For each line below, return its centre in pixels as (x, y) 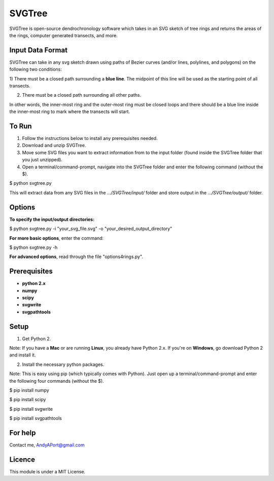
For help (23, 433)
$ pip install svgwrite (31, 409)
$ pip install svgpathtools (36, 418)
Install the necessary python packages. (63, 364)
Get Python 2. (37, 338)
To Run (21, 126)
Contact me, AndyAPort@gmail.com (47, 445)
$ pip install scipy (28, 400)
